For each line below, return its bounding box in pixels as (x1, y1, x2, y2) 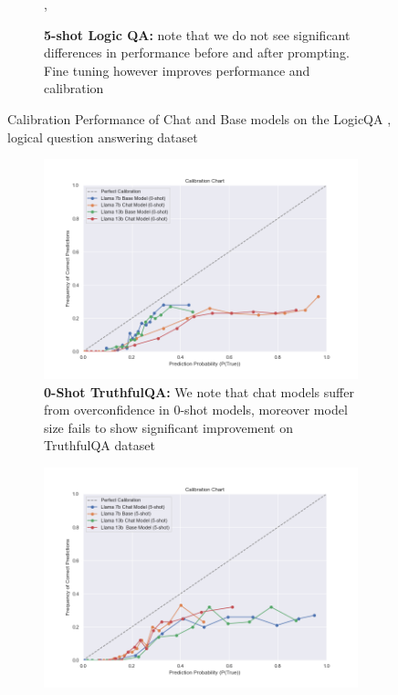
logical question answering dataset (7, 127, 198, 146)
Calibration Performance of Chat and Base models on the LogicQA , (7, 109, 392, 128)
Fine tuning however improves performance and (44, 60, 310, 79)
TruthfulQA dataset (44, 436, 155, 455)
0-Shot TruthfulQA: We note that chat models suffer (44, 382, 354, 401)
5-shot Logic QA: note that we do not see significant (44, 25, 351, 44)
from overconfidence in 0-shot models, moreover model (44, 400, 348, 419)
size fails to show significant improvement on (44, 417, 293, 437)
